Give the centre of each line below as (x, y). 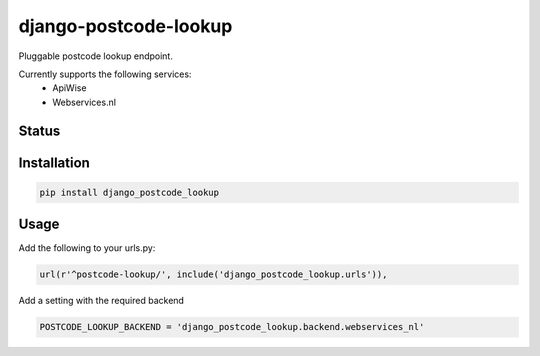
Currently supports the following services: (105, 74)
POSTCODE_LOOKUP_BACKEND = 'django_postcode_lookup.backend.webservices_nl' (232, 327)
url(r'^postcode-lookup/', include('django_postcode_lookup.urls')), (213, 274)
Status (39, 130)
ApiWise (69, 88)
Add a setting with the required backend (101, 301)
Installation (54, 162)
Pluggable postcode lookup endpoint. (96, 56)
